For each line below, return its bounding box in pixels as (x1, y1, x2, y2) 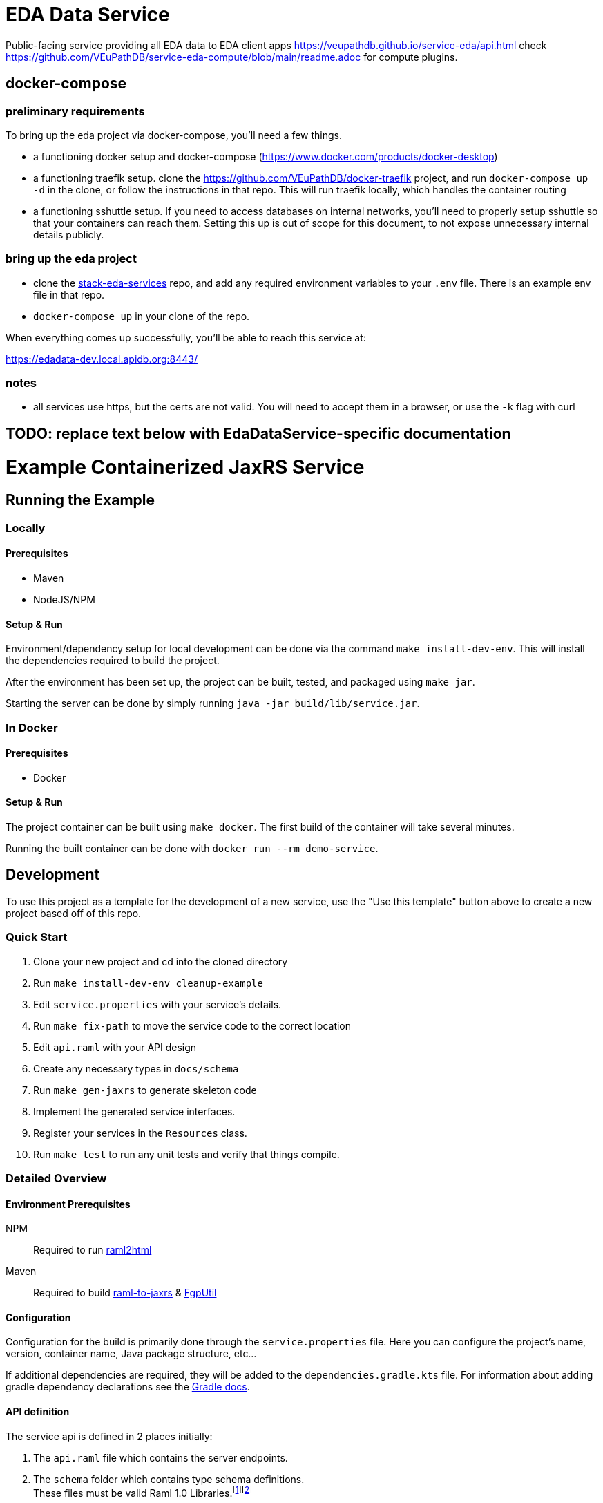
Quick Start (6, 930, 68, 945)
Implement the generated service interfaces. (33, 1105, 236, 1117)
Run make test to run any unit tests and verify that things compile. (33, 1148, 340, 1160)
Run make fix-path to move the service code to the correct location (33, 1019, 352, 1032)
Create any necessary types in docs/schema (33, 1062, 239, 1075)
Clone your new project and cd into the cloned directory (33, 955, 288, 967)
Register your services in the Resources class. (33, 1126, 247, 1139)
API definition (6, 1406, 70, 1418)
